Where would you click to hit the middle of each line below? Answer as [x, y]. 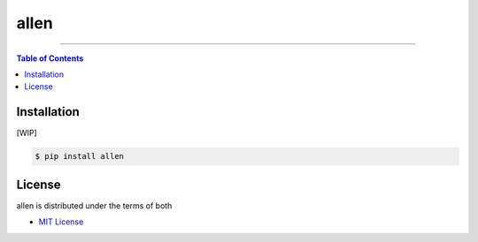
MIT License [61, 222]
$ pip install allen [79, 156]
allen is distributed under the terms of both [94, 205]
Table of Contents [50, 58]
